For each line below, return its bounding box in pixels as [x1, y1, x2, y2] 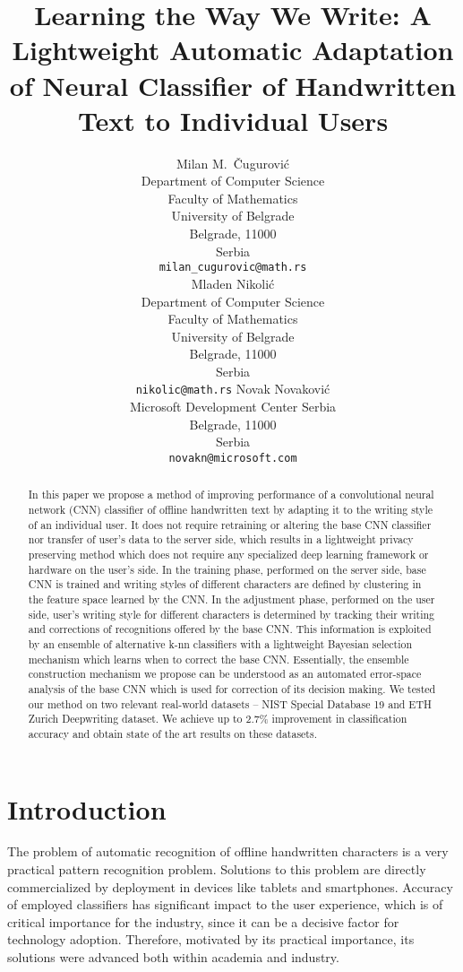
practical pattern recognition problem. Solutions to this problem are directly [7, 860, 426, 879]
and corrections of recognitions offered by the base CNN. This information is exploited [28, 621, 432, 637]
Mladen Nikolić [191, 273, 275, 292]
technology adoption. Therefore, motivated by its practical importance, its [7, 930, 415, 949]
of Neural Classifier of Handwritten [9, 66, 457, 103]
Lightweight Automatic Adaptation [12, 31, 454, 68]
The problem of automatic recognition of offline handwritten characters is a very [7, 842, 449, 861]
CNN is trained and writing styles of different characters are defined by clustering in [28, 577, 422, 592]
